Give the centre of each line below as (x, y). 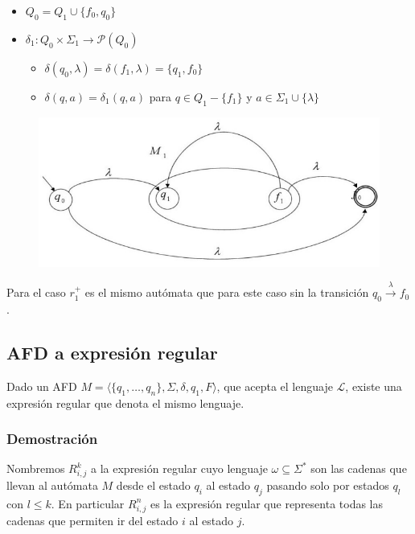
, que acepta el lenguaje (275, 386)
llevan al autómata (52, 485)
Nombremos (36, 468)
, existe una (374, 386)
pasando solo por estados (328, 485)
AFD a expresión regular (112, 352)
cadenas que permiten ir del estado (92, 520)
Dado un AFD (42, 386)
